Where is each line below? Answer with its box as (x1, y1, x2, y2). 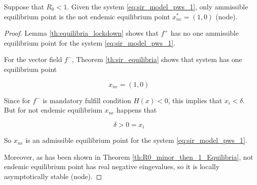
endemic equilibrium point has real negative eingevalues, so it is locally (4, 161, 220, 172)
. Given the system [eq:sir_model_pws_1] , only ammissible (67, 1, 248, 11)
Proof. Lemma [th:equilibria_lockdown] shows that (4, 28, 159, 38)
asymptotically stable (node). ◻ (4, 171, 102, 181)
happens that (116, 105, 157, 115)
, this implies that (168, 95, 222, 105)
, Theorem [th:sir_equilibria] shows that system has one (71, 54, 242, 64)
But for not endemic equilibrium (4, 105, 103, 115)
